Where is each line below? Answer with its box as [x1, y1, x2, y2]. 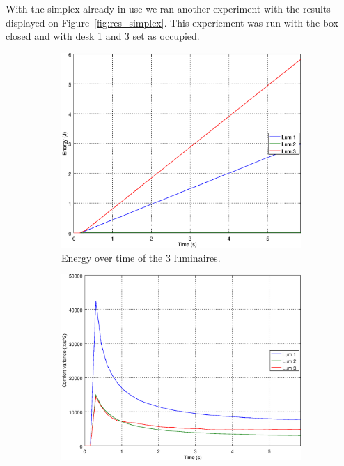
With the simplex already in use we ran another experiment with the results [6, 1, 331, 15]
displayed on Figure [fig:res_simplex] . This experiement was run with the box [6, 15, 338, 29]
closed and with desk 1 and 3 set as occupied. [6, 29, 200, 43]
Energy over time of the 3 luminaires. [61, 250, 221, 264]
